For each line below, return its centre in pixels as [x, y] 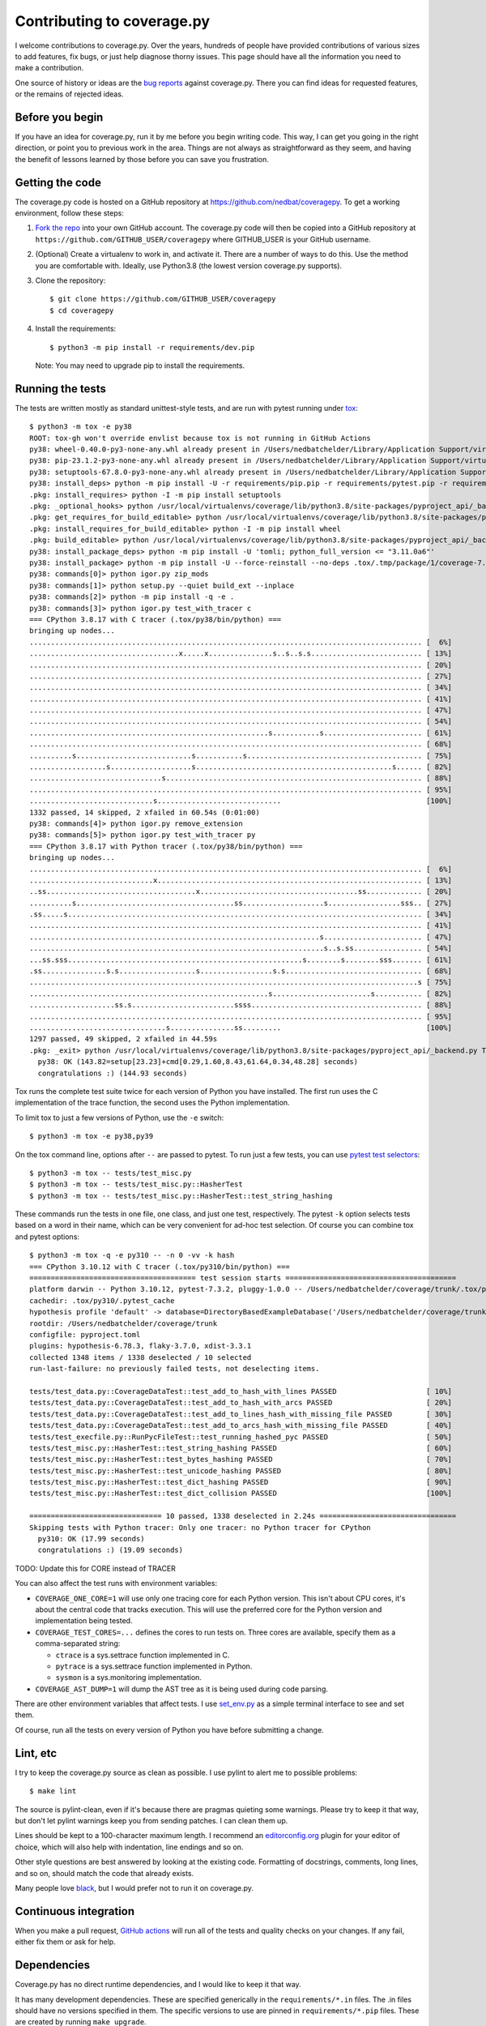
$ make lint [53, 1791]
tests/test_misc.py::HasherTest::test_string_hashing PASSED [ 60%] [241, 1448]
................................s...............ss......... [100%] [241, 1028]
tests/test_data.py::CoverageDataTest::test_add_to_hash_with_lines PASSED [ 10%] [241, 1391]
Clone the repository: [70, 280]
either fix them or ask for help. [66, 1942]
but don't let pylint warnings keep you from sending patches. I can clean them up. [151, 1820]
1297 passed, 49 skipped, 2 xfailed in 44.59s [124, 1039]
